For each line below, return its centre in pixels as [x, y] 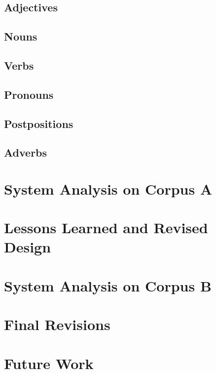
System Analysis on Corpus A [108, 188]
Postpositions [39, 123]
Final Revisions [57, 324]
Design [28, 247]
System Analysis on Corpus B [108, 285]
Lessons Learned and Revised [106, 228]
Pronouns [29, 94]
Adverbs [26, 152]
